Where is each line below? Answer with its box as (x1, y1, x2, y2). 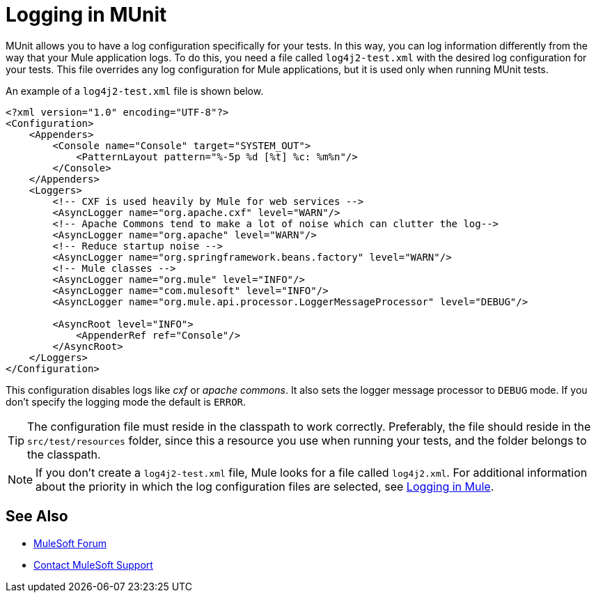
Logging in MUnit (6, 3, 167, 26)
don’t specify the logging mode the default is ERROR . (6, 395, 246, 408)
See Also (6, 507, 68, 526)
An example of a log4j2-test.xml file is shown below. (6, 84, 264, 97)
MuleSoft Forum (33, 537, 107, 549)
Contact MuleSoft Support (33, 558, 153, 571)
